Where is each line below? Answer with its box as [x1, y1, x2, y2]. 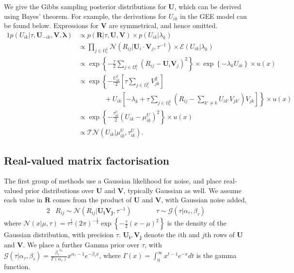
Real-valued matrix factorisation [4, 153, 169, 168]
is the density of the [167, 218, 227, 228]
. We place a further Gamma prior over [23, 239, 140, 249]
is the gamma [196, 250, 237, 260]
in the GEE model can [180, 11, 247, 21]
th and [180, 229, 200, 240]
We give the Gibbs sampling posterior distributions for [4, 1, 166, 11]
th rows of [205, 229, 235, 240]
